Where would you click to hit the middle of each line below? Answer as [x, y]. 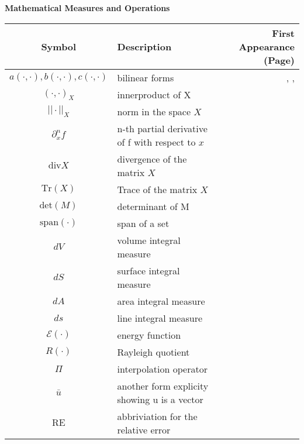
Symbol [59, 46]
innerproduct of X [154, 94]
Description [144, 46]
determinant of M [153, 206]
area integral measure [161, 301]
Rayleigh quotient [153, 352]
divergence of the [152, 159]
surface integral [148, 270]
